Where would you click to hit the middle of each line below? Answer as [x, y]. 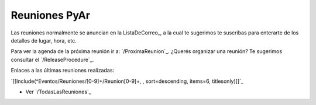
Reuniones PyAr [51, 15]
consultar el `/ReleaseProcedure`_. [52, 60]
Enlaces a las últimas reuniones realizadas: [62, 71]
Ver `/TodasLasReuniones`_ [59, 92]
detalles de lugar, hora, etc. [44, 40]
